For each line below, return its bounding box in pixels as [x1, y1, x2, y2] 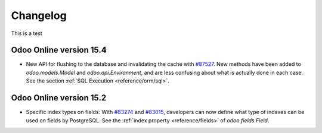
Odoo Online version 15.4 [11, 45, 107, 55]
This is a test [11, 30, 43, 37]
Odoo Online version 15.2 [11, 93, 107, 103]
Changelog [11, 9, 67, 22]
